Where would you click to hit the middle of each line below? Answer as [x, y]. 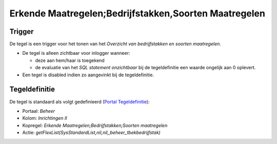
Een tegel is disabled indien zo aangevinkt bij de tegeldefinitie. [88, 75]
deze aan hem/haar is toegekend [70, 60]
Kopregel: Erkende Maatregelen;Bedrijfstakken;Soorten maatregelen [95, 125]
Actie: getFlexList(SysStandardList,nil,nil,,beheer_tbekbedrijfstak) [92, 133]
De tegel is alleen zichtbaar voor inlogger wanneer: [76, 53]
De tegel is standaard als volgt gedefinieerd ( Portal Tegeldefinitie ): [80, 101]
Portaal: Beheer [39, 111]
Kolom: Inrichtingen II [45, 118]
